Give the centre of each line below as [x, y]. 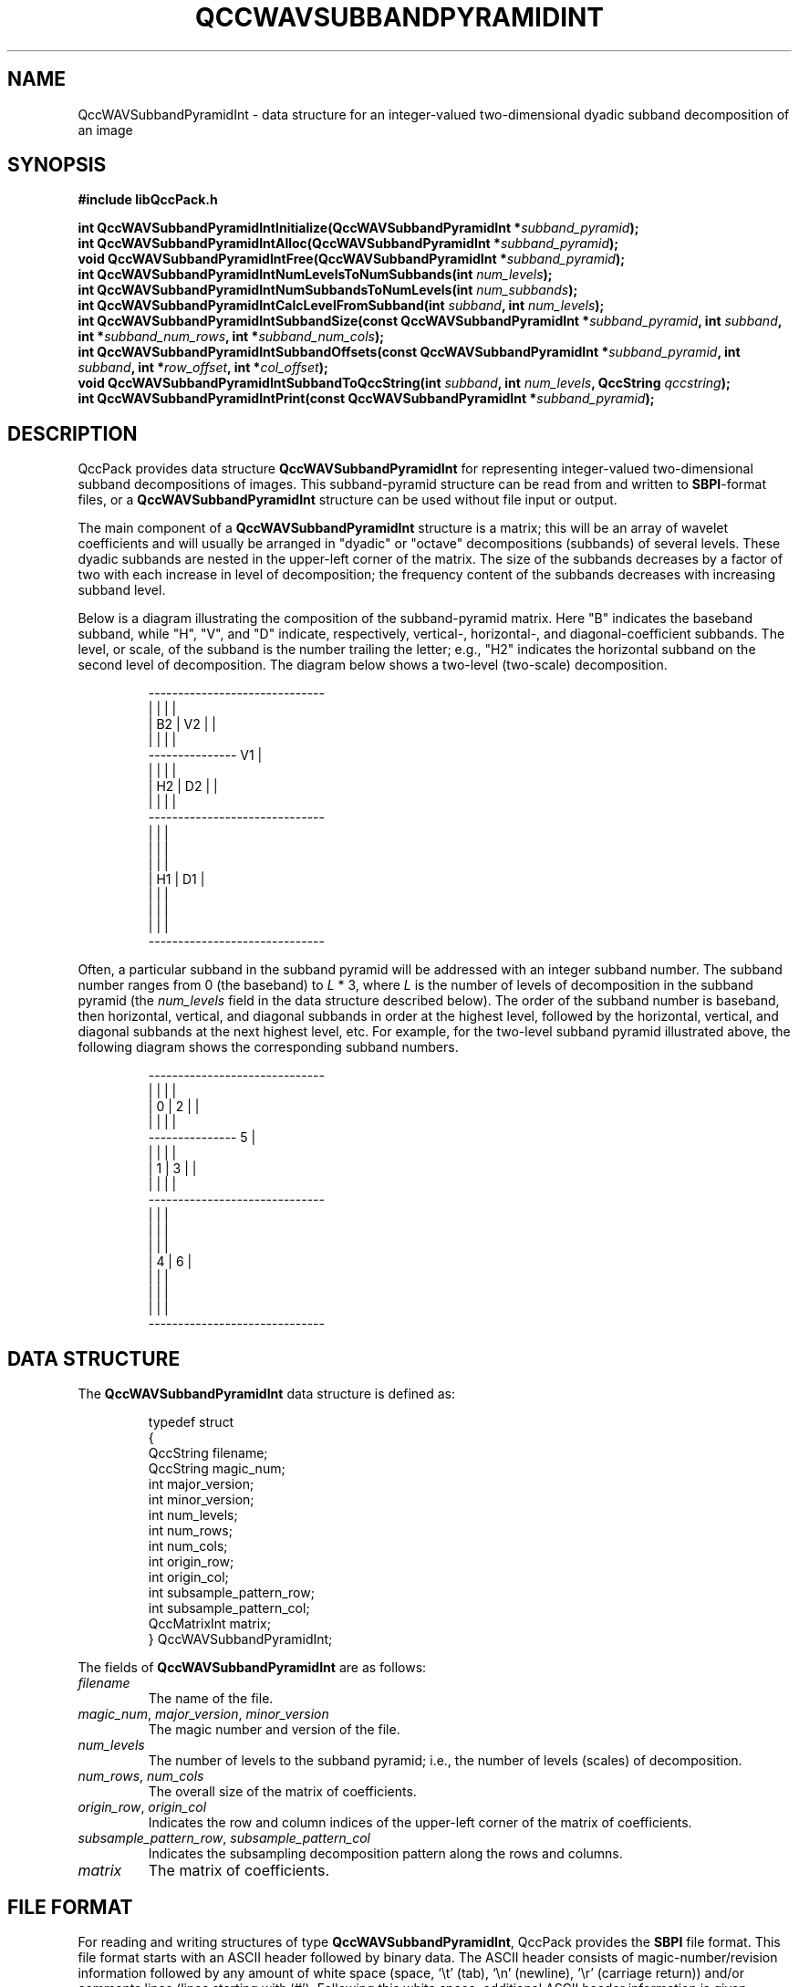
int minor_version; [201, 1500]
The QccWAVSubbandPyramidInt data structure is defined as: [267, 1394]
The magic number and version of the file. [274, 1730]
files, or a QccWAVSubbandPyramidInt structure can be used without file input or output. [348, 500]
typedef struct [191, 1422]
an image [105, 130]
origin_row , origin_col [142, 1807]
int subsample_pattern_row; [231, 1593]
